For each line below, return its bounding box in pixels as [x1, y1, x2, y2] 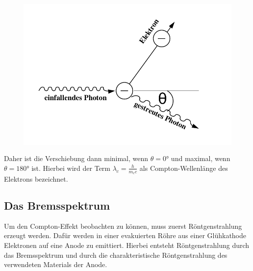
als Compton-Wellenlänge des [139, 163, 228, 173]
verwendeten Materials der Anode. [4, 259, 107, 270]
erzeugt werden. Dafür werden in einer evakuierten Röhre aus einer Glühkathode [4, 230, 247, 241]
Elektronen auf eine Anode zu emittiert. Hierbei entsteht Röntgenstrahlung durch [4, 240, 250, 250]
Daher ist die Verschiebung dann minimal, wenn [4, 153, 149, 163]
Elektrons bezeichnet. [4, 174, 68, 184]
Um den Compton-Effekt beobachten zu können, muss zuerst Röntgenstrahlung [4, 220, 242, 231]
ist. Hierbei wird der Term [31, 163, 110, 173]
